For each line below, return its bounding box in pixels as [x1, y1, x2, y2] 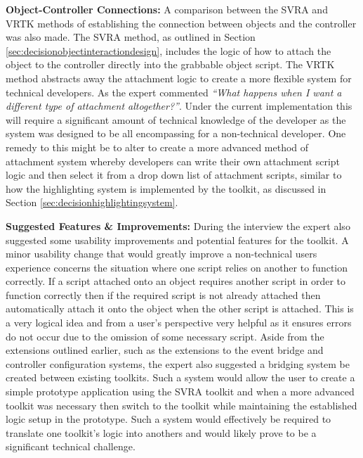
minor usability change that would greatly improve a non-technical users [6, 246, 317, 261]
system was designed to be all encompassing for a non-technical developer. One [6, 126, 346, 141]
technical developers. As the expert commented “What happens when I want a [6, 84, 342, 99]
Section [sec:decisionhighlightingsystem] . [6, 195, 178, 210]
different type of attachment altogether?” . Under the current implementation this [6, 98, 352, 113]
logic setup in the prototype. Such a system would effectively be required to [6, 412, 331, 426]
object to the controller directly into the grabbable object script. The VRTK [6, 57, 335, 72]
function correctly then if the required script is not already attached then [6, 287, 321, 302]
